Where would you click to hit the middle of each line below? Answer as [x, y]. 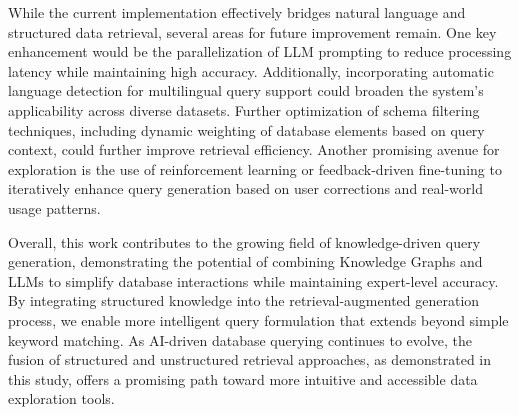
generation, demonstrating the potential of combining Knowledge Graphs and [245, 261]
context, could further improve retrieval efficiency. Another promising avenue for [254, 149]
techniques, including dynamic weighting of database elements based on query [246, 129]
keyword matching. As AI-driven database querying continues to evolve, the [240, 339]
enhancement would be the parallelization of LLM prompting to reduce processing [260, 51]
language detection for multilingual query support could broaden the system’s [246, 90]
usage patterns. [54, 207]
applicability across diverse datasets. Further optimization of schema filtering [244, 109]
